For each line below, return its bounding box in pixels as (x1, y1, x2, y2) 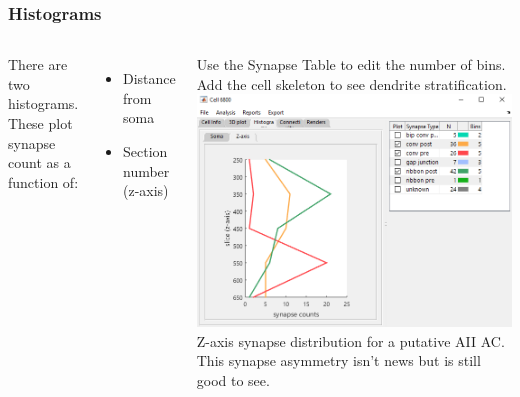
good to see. (196, 369, 270, 390)
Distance (122, 68, 176, 89)
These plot (8, 113, 73, 133)
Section (122, 141, 168, 161)
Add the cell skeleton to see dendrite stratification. (196, 73, 507, 94)
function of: (8, 171, 79, 192)
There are (8, 54, 68, 75)
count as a (8, 152, 71, 173)
